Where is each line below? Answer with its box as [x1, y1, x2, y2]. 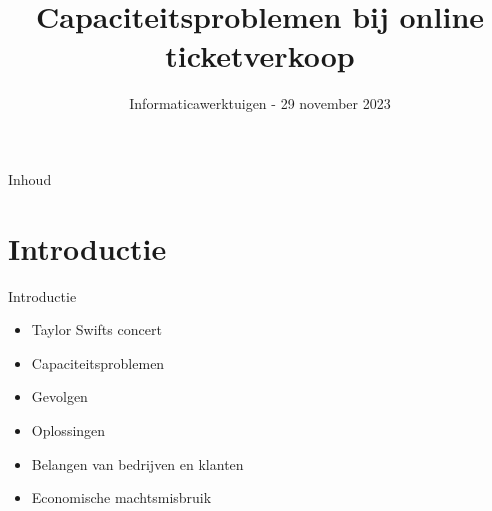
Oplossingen [31, 420, 106, 440]
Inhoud [8, 168, 52, 189]
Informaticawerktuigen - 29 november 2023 [129, 93, 391, 114]
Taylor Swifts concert [31, 319, 162, 340]
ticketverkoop [165, 35, 355, 76]
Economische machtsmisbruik [31, 487, 212, 508]
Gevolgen [31, 386, 88, 407]
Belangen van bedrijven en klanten [31, 453, 244, 474]
